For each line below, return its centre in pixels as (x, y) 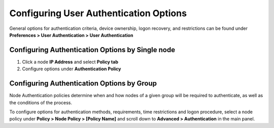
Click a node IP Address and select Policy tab (70, 62)
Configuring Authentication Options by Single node (92, 50)
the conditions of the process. (41, 102)
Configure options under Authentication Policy (72, 69)
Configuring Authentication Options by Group (83, 83)
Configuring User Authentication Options (98, 13)
